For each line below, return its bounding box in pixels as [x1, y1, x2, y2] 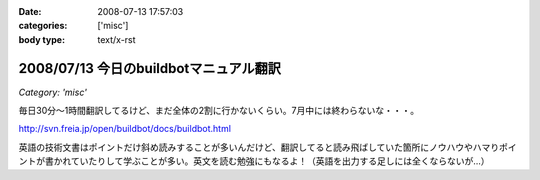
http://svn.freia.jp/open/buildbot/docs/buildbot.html [18, 123, 232, 135]
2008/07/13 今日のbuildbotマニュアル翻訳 [18, 60, 282, 77]
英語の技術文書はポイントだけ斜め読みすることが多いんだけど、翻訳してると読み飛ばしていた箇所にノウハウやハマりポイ [18, 141, 517, 153]
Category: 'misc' [18, 86, 87, 98]
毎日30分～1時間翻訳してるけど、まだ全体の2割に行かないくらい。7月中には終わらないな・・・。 [18, 105, 420, 117]
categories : [18, 20, 68, 32]
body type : [18, 33, 65, 45]
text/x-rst [97, 33, 136, 45]
